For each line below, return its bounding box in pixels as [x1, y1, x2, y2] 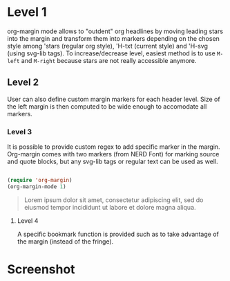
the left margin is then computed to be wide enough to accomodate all [7, 102, 207, 111]
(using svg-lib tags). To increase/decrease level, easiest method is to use [7, 49, 215, 57]
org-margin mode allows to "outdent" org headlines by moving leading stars [7, 27, 223, 35]
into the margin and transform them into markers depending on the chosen [7, 34, 220, 42]
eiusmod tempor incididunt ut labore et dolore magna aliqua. [23, 203, 196, 211]
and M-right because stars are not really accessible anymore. [21, 56, 197, 64]
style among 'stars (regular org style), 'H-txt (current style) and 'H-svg [7, 42, 209, 50]
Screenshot [7, 261, 75, 277]
